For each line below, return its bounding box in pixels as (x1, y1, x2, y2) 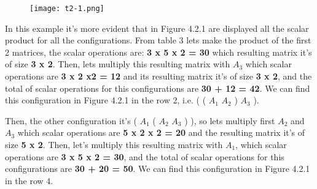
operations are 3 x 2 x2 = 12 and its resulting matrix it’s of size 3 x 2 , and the (5, 70, 312, 83)
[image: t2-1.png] (29, 4, 104, 13)
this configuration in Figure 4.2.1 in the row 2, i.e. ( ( (5, 94, 206, 106)
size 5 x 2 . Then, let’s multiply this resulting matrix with (5, 138, 223, 150)
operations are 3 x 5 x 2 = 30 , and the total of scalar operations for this (5, 150, 284, 163)
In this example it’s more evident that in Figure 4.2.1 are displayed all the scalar (5, 21, 309, 34)
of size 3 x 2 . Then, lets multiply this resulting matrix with (5, 57, 230, 70)
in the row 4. (5, 174, 53, 187)
